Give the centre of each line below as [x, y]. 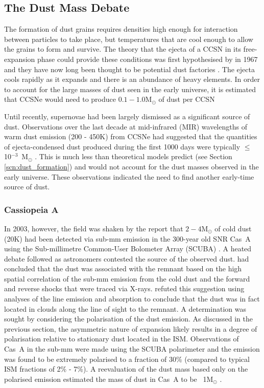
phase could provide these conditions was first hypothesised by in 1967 [148, 59]
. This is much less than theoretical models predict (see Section [134, 156]
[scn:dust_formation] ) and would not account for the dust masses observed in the [131, 166]
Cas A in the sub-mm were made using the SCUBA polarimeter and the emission [132, 349]
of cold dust [233, 228]
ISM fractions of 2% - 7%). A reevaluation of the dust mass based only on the [126, 369]
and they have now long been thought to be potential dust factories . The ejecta [129, 69]
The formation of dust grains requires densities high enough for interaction [121, 29]
